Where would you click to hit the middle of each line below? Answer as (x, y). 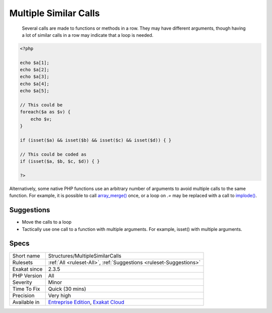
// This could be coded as (53, 154)
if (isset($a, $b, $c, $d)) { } (60, 162)
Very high (60, 295)
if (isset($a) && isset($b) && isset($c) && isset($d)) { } (96, 140)
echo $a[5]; (35, 91)
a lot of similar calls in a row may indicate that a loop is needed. (88, 35)
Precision (23, 295)
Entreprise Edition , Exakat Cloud (86, 302)
